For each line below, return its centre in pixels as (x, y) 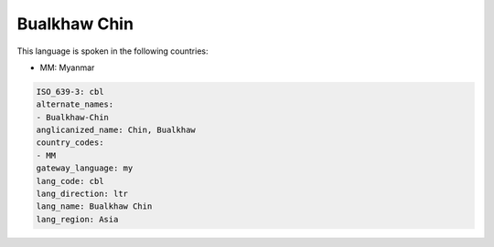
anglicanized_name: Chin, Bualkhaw (116, 130)
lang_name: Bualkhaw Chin (94, 206)
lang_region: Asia (77, 219)
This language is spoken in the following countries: (113, 51)
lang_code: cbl (70, 181)
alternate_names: (75, 104)
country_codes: (70, 143)
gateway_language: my (85, 168)
